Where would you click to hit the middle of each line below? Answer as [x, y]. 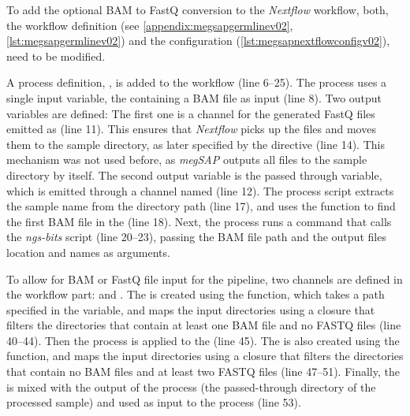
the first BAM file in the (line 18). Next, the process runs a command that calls [199, 221]
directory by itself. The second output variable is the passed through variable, [194, 175]
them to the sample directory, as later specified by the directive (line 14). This [196, 144]
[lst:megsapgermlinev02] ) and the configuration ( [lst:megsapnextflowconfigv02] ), [198, 41]
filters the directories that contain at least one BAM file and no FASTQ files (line [204, 325]
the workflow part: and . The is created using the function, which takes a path [196, 294]
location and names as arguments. [88, 252]
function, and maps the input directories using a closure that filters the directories [205, 356]
